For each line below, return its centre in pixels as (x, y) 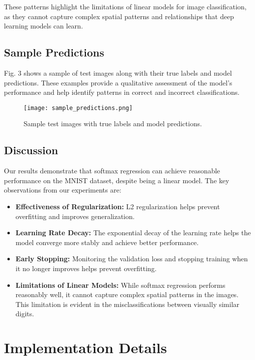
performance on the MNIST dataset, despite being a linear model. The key (117, 180)
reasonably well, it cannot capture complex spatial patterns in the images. (127, 294)
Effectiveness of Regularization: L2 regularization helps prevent (118, 206)
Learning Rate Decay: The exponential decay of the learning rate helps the (133, 233)
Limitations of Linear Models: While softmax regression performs (120, 285)
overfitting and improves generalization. (75, 216)
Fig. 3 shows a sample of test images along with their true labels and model (118, 72)
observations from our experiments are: (63, 190)
